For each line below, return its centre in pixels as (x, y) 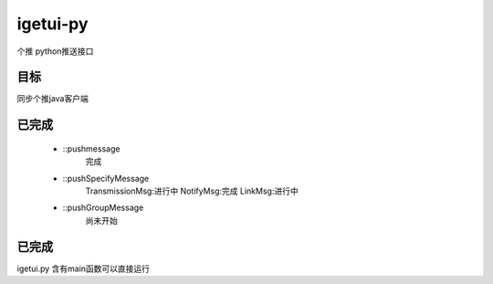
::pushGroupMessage (103, 208)
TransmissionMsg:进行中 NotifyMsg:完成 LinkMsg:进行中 (192, 191)
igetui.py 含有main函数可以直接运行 (84, 268)
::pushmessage (91, 148)
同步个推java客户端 (52, 99)
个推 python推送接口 (55, 51)
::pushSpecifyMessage (106, 178)
